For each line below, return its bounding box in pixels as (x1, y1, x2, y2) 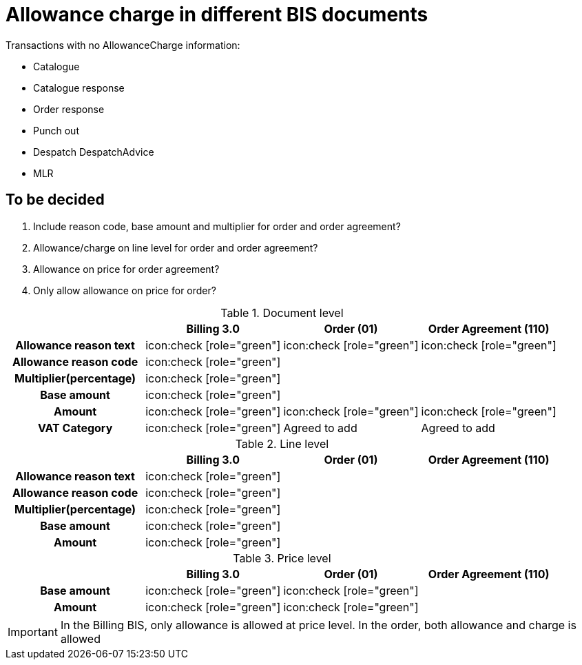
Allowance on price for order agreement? (33, 263, 220, 275)
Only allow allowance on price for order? (33, 284, 216, 296)
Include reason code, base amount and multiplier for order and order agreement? (33, 220, 401, 232)
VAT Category (37, 420, 113, 435)
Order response (33, 103, 105, 115)
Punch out (33, 124, 79, 136)
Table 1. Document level (220, 305, 344, 320)
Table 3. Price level (233, 551, 331, 565)
